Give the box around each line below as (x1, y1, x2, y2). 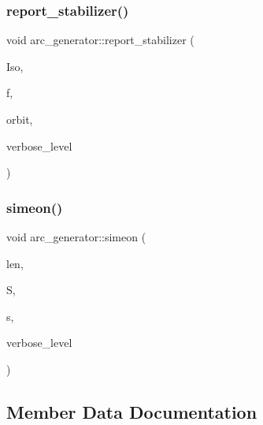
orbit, (6, 111, 33, 127)
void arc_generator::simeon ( (6, 229, 146, 244)
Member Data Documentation (6, 399, 257, 423)
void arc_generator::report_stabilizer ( (6, 32, 194, 48)
